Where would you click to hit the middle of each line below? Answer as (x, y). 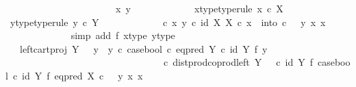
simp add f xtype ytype (123, 35)
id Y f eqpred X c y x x (82, 75)
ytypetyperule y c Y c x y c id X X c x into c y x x (168, 22)
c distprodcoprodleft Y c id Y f (238, 62)
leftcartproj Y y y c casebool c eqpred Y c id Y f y (143, 48)
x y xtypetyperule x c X (199, 8)
